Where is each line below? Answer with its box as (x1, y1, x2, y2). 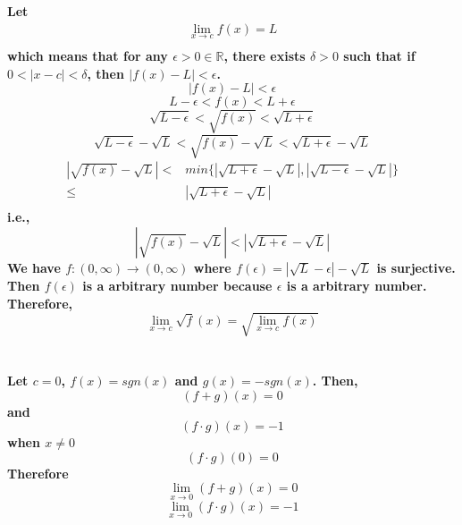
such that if (343, 47, 416, 65)
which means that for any (7, 47, 168, 65)
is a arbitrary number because (82, 276, 273, 295)
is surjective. (376, 258, 456, 277)
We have (7, 258, 61, 277)
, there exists (223, 47, 306, 65)
